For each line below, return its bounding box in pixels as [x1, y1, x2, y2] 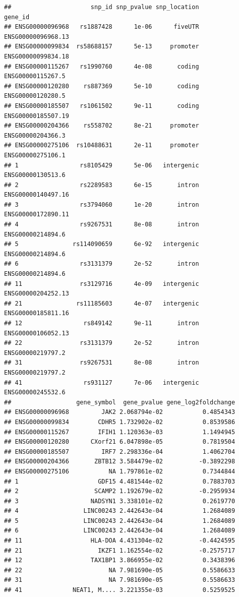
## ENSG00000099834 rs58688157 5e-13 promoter [4, 43, 199, 50]
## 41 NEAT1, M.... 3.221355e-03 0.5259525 [4, 586, 235, 594]
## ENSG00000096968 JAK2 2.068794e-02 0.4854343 [4, 408, 235, 416]
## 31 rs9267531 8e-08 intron [4, 359, 199, 367]
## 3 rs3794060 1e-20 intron [4, 201, 199, 208]
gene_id [4, 13, 30, 21]
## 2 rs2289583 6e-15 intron [4, 181, 199, 189]
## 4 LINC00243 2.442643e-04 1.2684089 [4, 507, 235, 515]
